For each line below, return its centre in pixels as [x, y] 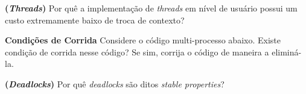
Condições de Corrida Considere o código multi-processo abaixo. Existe [143, 40]
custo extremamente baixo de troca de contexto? [95, 20]
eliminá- [287, 52]
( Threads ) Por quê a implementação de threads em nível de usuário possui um [151, 8]
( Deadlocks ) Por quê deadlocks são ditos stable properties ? [115, 83]
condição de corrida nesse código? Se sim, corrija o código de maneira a [137, 52]
